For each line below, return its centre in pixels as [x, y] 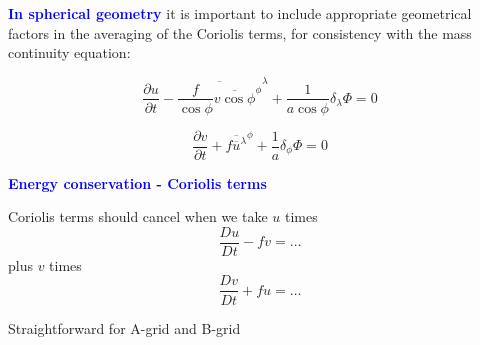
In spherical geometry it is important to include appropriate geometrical [240, 13]
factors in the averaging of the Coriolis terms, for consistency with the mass [240, 32]
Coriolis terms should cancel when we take [138, 216]
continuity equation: [69, 52]
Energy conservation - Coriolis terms [137, 182]
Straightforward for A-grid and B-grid [124, 327]
